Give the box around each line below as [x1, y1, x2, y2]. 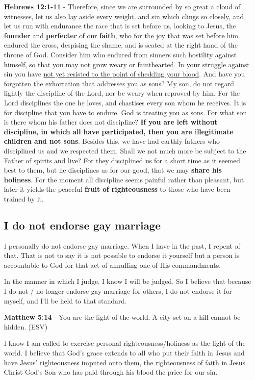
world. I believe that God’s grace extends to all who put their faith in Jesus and [4, 348, 245, 358]
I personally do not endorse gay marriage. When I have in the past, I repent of [4, 240, 240, 251]
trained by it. [4, 193, 44, 203]
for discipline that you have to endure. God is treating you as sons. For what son [4, 107, 247, 117]
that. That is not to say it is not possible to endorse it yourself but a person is [4, 250, 240, 260]
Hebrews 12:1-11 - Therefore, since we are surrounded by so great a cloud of [4, 1, 240, 11]
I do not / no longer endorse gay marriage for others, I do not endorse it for [4, 286, 232, 296]
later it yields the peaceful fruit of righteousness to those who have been [4, 184, 230, 194]
